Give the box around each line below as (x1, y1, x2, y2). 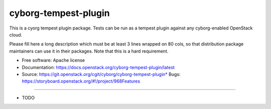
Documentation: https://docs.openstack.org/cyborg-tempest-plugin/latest (22, 64, 175, 70)
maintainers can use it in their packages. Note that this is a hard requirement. (9, 48, 169, 54)
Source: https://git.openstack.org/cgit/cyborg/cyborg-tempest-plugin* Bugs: (22, 71, 181, 77)
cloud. (9, 31, 23, 37)
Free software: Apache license (22, 57, 85, 63)
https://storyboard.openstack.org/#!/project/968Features (22, 78, 141, 84)
